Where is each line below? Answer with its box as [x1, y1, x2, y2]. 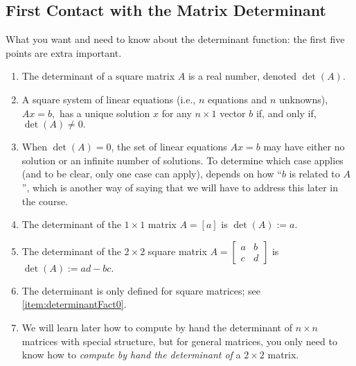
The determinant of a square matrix [21, 69, 175, 83]
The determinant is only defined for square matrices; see [21, 283, 261, 297]
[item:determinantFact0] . [21, 297, 127, 311]
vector [220, 105, 246, 120]
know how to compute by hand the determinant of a [21, 347, 241, 362]
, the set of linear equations [111, 139, 227, 154]
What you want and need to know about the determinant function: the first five [6, 32, 345, 46]
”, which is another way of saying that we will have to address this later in [21, 180, 339, 194]
